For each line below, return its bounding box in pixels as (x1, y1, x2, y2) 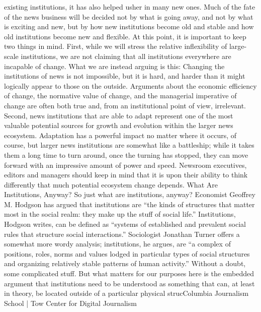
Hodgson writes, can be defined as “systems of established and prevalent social (4, 219, 246, 229)
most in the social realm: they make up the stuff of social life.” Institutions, (4, 209, 236, 219)
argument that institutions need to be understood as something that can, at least (4, 278, 255, 288)
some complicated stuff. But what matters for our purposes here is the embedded (4, 268, 254, 279)
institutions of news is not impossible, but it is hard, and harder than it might (4, 71, 245, 81)
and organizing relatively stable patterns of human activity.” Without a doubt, (4, 258, 246, 269)
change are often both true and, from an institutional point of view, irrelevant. (4, 100, 246, 110)
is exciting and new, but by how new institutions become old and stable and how (4, 21, 254, 32)
